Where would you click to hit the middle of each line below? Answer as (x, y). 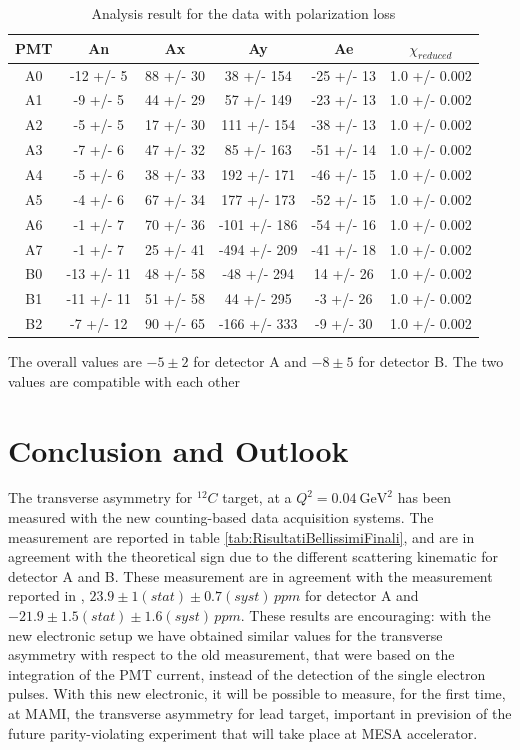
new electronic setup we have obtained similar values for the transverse (225, 634)
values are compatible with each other (124, 380)
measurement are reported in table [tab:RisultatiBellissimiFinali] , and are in (241, 536)
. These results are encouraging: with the (365, 615)
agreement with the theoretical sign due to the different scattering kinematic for (253, 556)
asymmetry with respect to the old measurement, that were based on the (231, 654)
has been (424, 497)
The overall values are (75, 361)
